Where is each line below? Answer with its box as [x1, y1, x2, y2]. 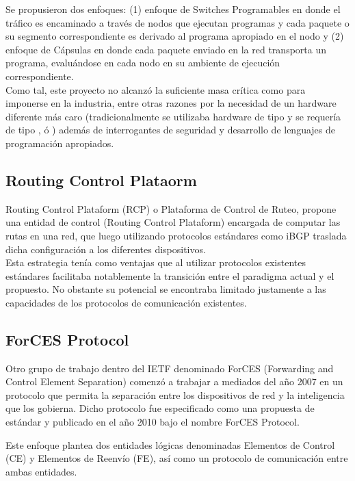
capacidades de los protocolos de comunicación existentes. [5, 295, 247, 309]
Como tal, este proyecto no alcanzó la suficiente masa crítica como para [5, 82, 306, 96]
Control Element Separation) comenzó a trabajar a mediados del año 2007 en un [5, 374, 343, 389]
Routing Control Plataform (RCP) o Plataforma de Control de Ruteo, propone [5, 201, 337, 216]
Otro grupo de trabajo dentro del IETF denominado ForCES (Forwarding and [5, 361, 334, 375]
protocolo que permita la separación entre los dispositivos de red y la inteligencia [5, 387, 345, 402]
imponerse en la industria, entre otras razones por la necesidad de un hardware [5, 96, 337, 110]
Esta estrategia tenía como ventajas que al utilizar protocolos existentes [5, 255, 306, 270]
